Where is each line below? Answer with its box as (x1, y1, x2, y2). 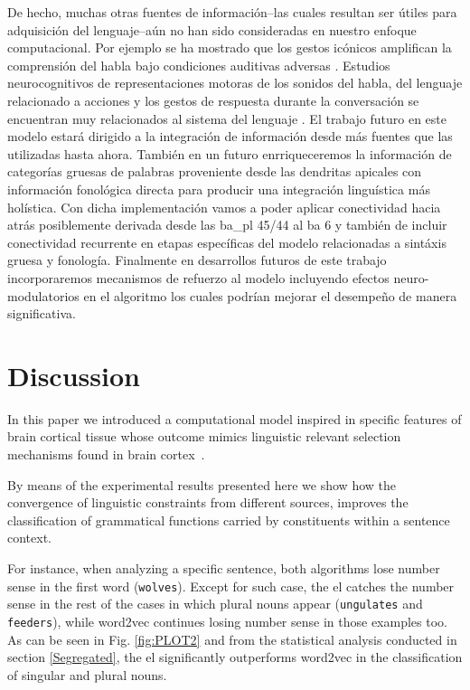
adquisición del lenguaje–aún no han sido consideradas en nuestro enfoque (7, 20, 417, 39)
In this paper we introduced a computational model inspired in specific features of (7, 409, 462, 428)
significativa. (7, 304, 76, 323)
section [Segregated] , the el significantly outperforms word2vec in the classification (7, 647, 463, 666)
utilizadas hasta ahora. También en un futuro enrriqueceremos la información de (7, 144, 452, 163)
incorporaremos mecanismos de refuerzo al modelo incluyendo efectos (7, 268, 390, 287)
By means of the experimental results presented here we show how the (7, 475, 396, 494)
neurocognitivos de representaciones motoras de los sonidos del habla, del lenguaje (7, 73, 463, 92)
